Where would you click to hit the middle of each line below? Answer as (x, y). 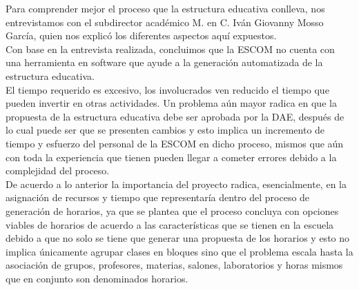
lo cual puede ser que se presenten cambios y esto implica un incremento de (165, 130)
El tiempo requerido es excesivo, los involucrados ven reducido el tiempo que (167, 89)
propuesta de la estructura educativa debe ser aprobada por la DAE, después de (175, 116)
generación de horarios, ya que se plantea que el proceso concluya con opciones (172, 210)
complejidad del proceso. (58, 170)
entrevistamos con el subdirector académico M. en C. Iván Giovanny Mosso (165, 22)
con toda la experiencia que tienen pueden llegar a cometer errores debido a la (171, 157)
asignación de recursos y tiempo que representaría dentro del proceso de (158, 197)
